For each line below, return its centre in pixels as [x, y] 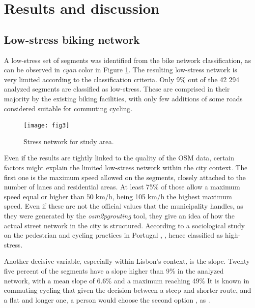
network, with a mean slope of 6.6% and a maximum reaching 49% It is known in [127, 280]
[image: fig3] [47, 126]
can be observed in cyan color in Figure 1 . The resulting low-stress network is [121, 70]
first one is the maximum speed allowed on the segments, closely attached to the [125, 177]
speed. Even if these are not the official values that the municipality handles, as [124, 206]
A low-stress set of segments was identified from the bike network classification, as [127, 60]
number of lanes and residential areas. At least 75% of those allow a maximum [122, 187]
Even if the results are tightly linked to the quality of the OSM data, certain [119, 158]
